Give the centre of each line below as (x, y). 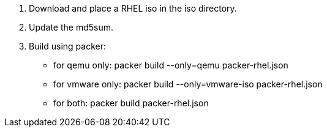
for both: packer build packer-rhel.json (131, 103)
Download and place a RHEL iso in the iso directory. (133, 8)
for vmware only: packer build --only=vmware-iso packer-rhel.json (188, 84)
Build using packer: (67, 46)
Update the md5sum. (71, 27)
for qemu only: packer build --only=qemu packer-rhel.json (171, 65)
